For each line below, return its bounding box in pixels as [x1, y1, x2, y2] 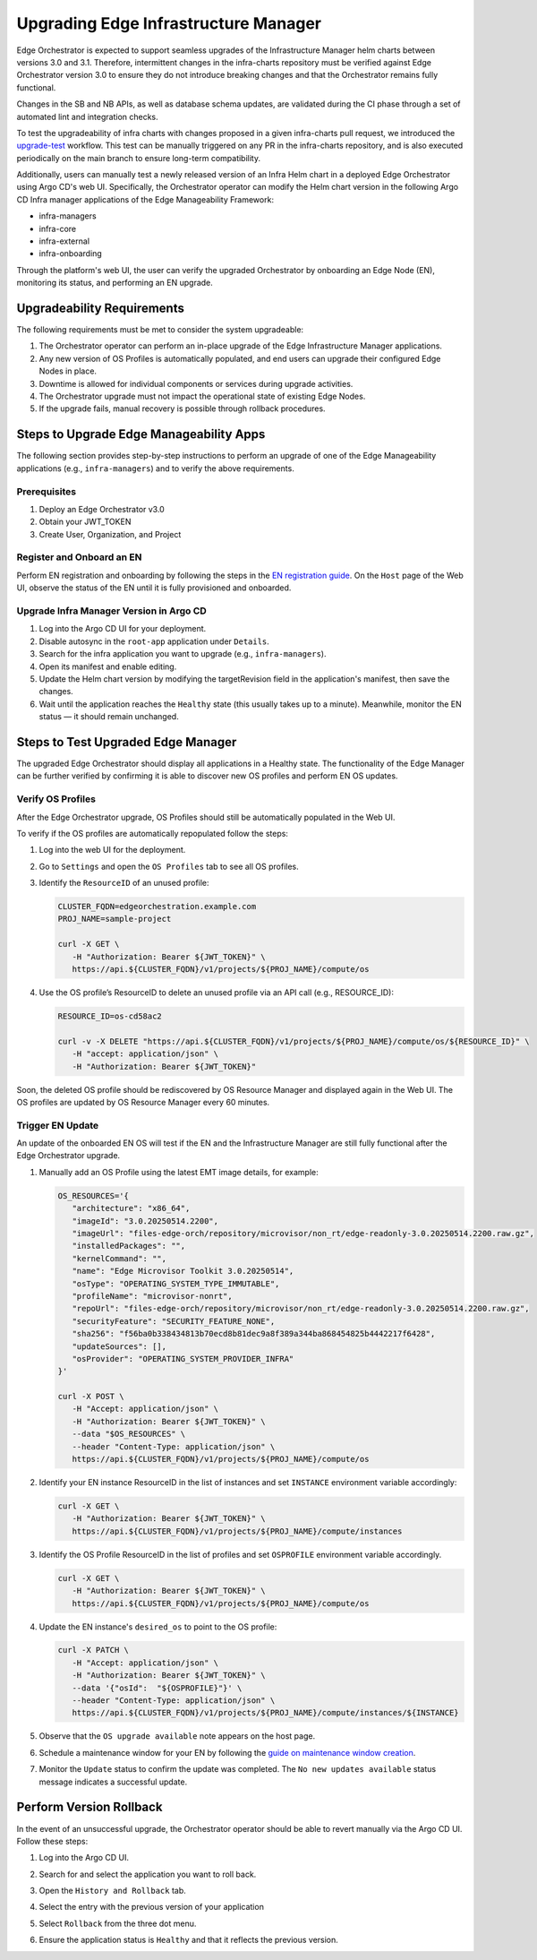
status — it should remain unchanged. [38, 711, 179, 722]
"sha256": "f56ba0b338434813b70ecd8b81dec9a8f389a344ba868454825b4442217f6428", [72, 1328, 436, 1339]
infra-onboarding [38, 248, 102, 259]
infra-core [38, 223, 77, 234]
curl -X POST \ [57, 1391, 124, 1402]
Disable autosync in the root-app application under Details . [38, 636, 270, 647]
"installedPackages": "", [72, 1241, 186, 1251]
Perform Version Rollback [16, 1800, 163, 1815]
